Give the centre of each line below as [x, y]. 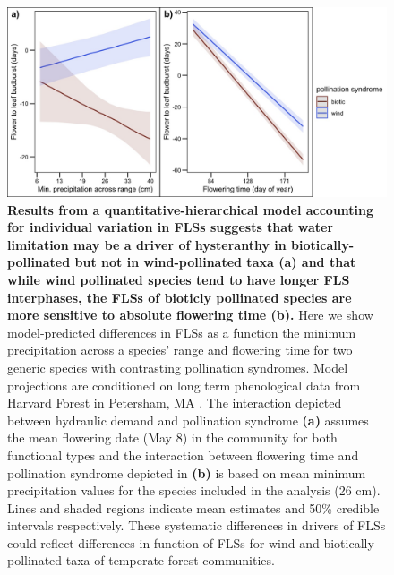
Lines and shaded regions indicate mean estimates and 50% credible [193, 507]
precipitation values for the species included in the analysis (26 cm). [194, 490]
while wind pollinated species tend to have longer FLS [179, 279]
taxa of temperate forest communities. [170, 560]
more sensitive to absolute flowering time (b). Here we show [190, 315]
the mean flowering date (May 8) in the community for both [172, 438]
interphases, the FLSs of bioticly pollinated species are [180, 297]
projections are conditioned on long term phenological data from [184, 385]
